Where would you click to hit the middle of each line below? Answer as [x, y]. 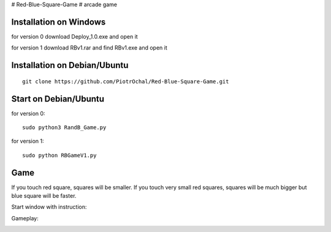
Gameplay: [25, 218]
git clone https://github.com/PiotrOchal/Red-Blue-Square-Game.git [126, 81]
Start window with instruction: [49, 207]
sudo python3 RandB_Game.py [64, 128]
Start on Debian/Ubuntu [58, 99]
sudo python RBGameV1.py [59, 155]
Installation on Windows [59, 22]
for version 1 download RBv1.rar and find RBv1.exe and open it [89, 48]
